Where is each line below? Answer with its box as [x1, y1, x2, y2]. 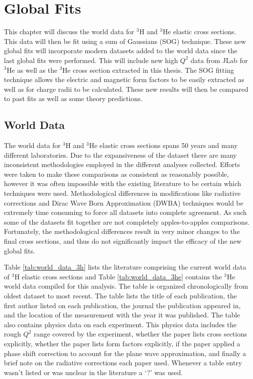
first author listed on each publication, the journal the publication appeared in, [4, 300, 241, 310]
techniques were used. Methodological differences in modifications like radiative [4, 188, 241, 198]
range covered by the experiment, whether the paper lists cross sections [34, 329, 247, 339]
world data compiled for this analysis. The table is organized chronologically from [4, 281, 248, 291]
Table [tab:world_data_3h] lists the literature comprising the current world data [4, 262, 247, 272]
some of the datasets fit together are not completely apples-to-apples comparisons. [4, 216, 250, 227]
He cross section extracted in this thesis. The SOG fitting [62, 64, 234, 75]
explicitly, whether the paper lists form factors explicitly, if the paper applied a [4, 338, 240, 348]
